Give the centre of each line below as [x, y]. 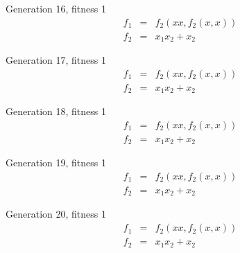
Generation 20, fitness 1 [56, 214]
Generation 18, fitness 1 [56, 111]
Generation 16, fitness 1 [56, 8]
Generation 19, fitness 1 [56, 163]
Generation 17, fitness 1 [56, 60]
